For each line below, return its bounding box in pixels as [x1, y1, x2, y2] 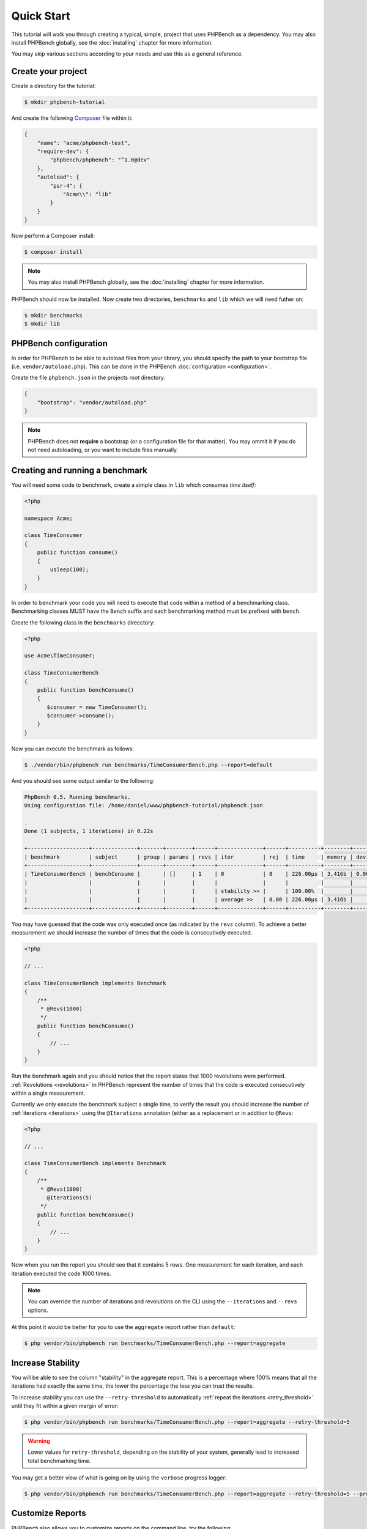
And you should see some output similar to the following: [11, 777, 155, 784]
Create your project [11, 66, 87, 76]
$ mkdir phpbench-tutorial [24, 98, 105, 106]
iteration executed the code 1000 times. [11, 1270, 111, 1277]
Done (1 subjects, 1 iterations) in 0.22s [24, 827, 154, 835]
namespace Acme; [24, 514, 73, 522]
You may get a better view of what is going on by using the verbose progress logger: [11, 1474, 227, 1481]
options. [28, 1306, 49, 1314]
